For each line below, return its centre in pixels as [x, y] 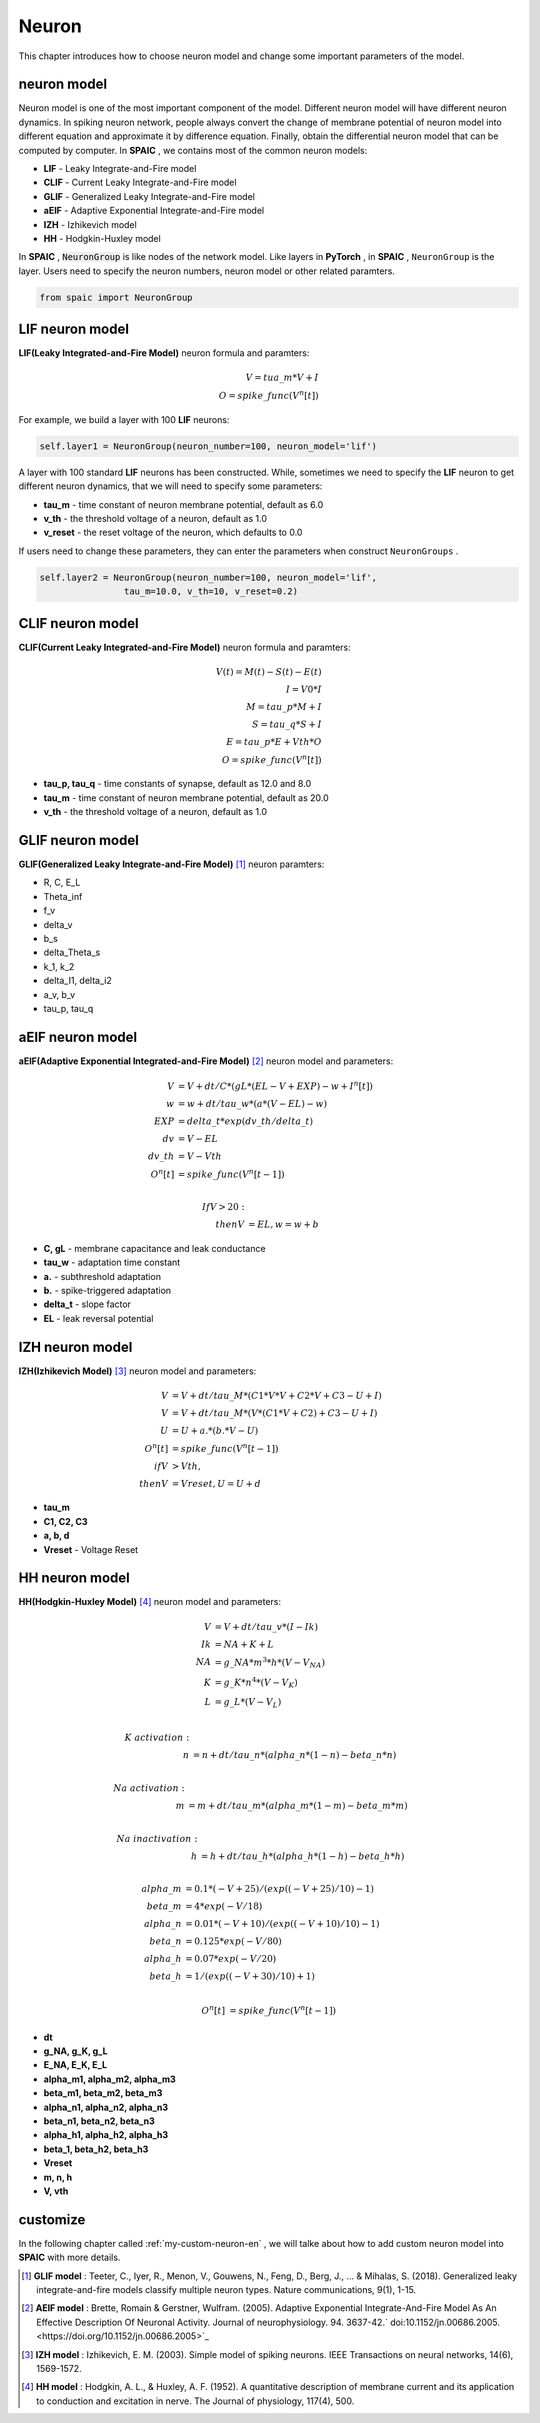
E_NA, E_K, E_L [75, 2065]
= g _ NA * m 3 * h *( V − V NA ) [270, 1662]
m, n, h [58, 2177]
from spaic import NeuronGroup [116, 297]
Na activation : [149, 1788]
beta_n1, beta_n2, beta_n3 [99, 2121]
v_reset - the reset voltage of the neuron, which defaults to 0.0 [173, 532]
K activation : [157, 1738]
